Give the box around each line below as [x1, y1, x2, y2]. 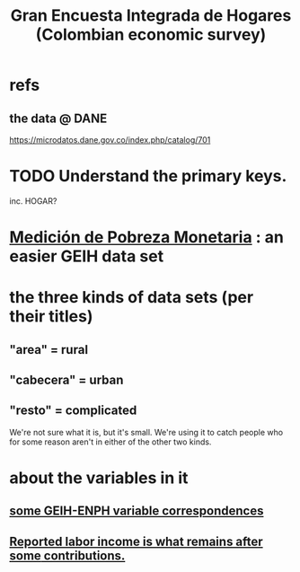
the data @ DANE [9, 110, 108, 126]
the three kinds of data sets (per [9, 287, 254, 308]
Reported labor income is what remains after [9, 533, 263, 549]
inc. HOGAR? [9, 195, 57, 207]
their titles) [9, 306, 93, 327]
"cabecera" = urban [9, 373, 124, 388]
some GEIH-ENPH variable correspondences [9, 504, 264, 519]
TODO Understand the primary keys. [9, 166, 287, 187]
